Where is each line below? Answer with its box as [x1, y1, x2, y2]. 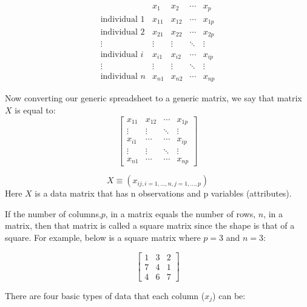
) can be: [212, 289, 246, 302]
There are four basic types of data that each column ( [5, 289, 205, 302]
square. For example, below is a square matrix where [5, 231, 201, 243]
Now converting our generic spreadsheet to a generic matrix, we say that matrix [5, 92, 302, 104]
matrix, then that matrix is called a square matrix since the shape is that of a [5, 219, 295, 232]
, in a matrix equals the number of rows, [105, 207, 256, 220]
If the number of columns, [5, 207, 101, 220]
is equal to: [15, 104, 56, 116]
